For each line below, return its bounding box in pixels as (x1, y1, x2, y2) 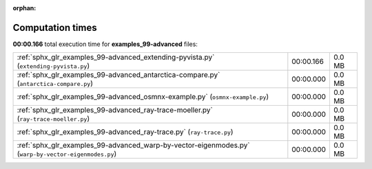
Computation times (12, 21, 97, 34)
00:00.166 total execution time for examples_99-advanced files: (12, 40, 198, 48)
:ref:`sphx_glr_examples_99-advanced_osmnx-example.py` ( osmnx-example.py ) (17, 92, 269, 102)
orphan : (12, 4, 37, 12)
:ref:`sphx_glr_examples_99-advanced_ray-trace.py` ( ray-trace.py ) (17, 127, 234, 137)
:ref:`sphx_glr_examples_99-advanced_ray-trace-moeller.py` (17, 105, 213, 115)
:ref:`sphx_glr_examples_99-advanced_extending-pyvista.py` (17, 52, 215, 62)
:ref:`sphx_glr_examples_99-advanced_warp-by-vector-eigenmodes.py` (17, 141, 251, 150)
